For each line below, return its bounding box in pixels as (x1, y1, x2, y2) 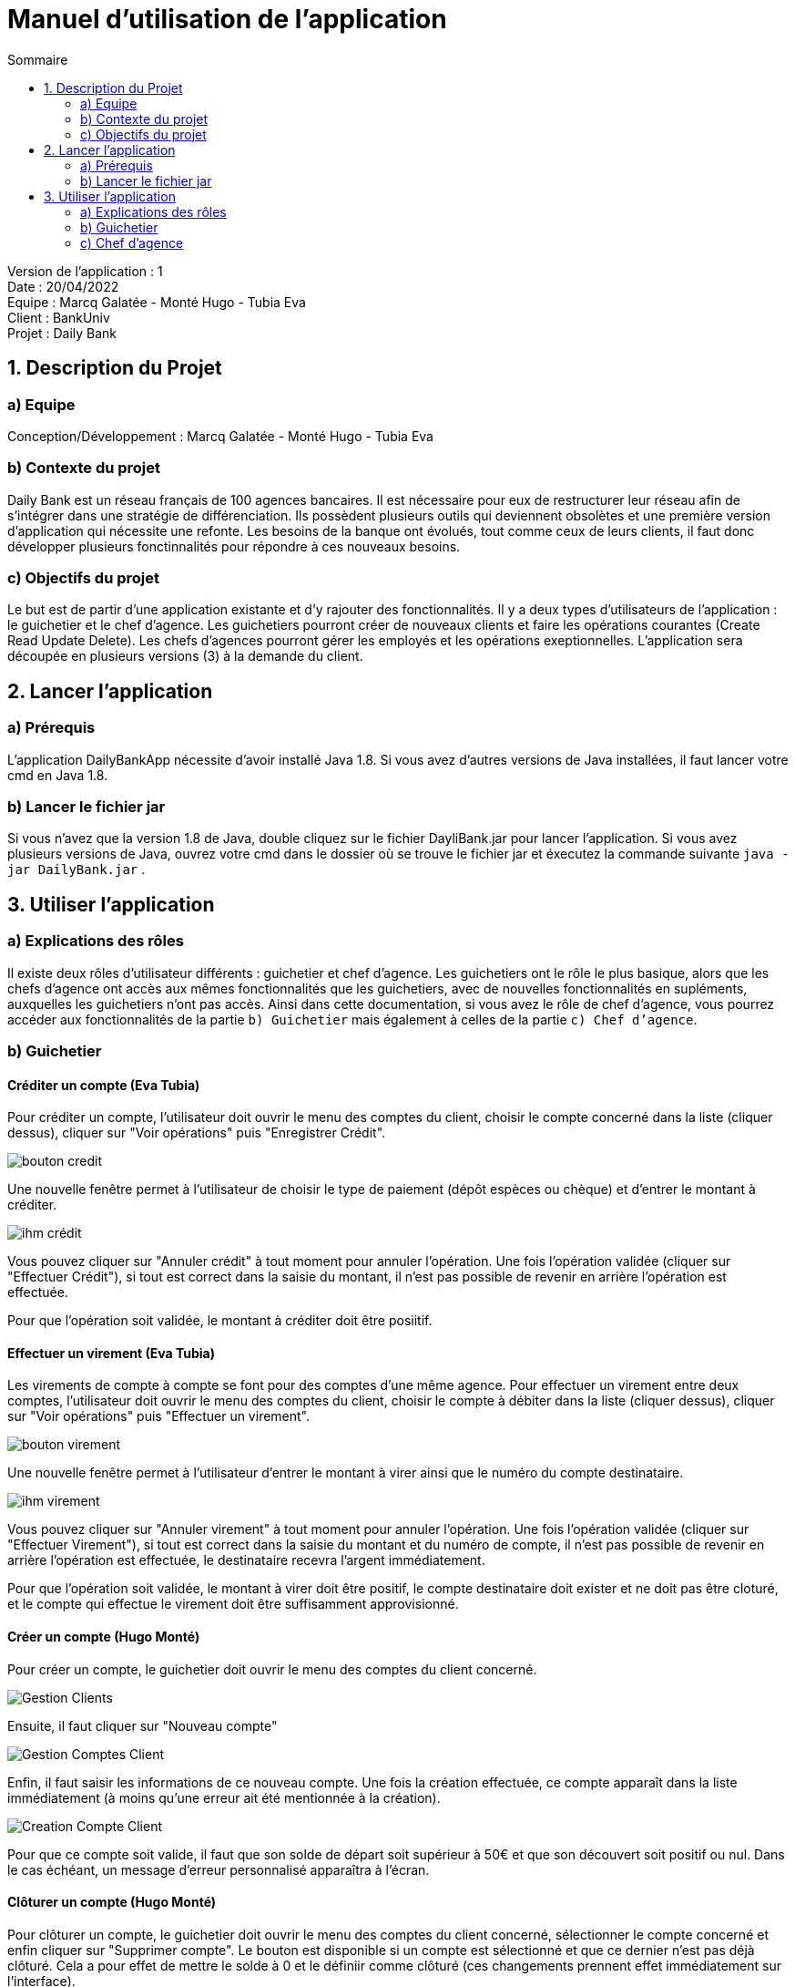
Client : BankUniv (7, 309, 110, 325)
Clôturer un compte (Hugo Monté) (7, 1894, 217, 1910)
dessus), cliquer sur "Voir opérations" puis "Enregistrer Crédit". (7, 1125, 386, 1141)
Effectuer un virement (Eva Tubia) (7, 1344, 215, 1361)
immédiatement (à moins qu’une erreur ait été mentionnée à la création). (7, 1789, 441, 1806)
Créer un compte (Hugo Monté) (7, 1629, 200, 1645)
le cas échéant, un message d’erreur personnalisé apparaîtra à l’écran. (7, 1861, 430, 1878)
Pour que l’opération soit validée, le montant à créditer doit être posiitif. (7, 1313, 433, 1329)
